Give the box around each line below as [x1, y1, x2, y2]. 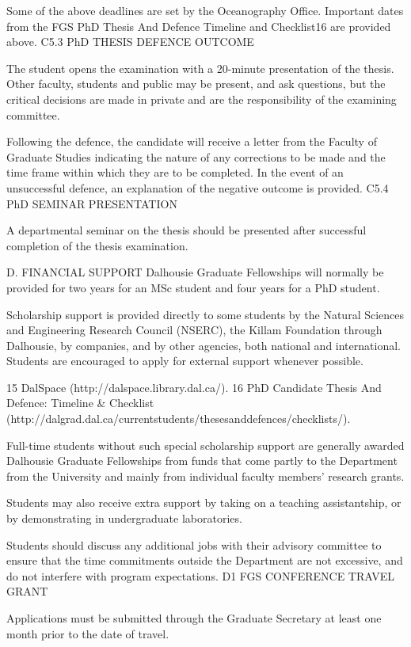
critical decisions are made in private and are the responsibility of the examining [6, 90, 397, 107]
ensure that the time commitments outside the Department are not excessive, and [6, 552, 403, 569]
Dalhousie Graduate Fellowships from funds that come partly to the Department [6, 452, 398, 469]
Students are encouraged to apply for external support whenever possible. [6, 352, 363, 369]
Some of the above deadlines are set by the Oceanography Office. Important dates [6, 2, 404, 18]
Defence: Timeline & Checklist [6, 394, 154, 411]
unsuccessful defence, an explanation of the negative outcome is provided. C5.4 [6, 179, 389, 196]
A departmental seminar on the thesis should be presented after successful [6, 222, 367, 238]
